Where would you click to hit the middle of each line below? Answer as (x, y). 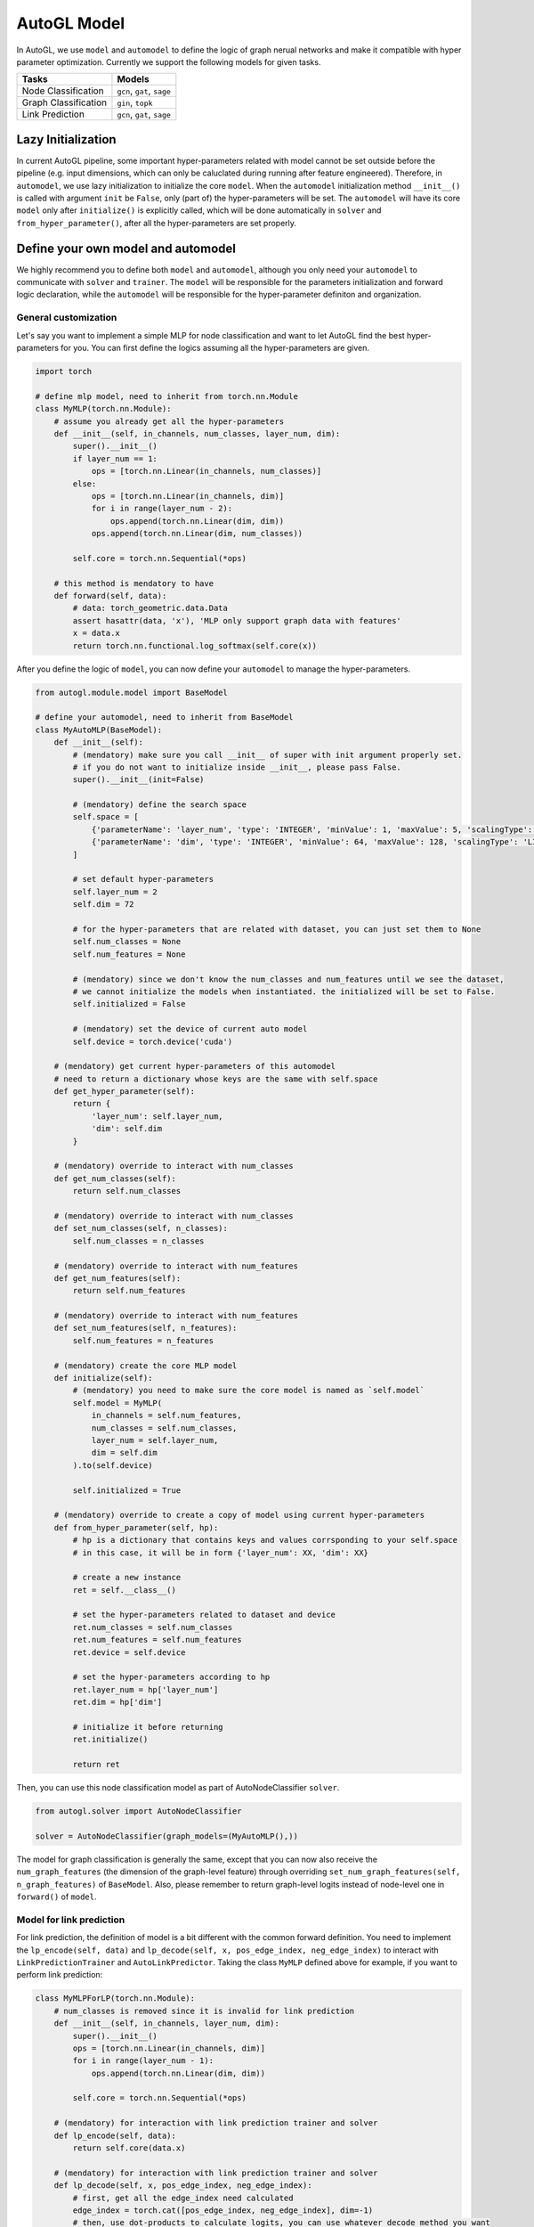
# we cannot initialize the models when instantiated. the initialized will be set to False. (284, 991)
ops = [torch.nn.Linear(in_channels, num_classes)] (206, 471)
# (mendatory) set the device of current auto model (190, 1029)
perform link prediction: (60, 1975)
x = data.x (96, 633)
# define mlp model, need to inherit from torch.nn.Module (166, 396)
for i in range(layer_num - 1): (143, 2061)
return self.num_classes (127, 1191)
